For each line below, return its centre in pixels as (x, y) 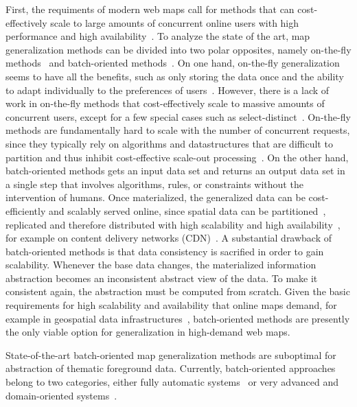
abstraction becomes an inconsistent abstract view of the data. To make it (162, 278)
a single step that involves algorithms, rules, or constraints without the (154, 184)
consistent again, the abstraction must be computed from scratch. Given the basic (178, 291)
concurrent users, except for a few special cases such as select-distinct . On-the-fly (178, 116)
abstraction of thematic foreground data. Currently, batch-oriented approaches (171, 368)
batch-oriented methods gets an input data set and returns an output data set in (175, 171)
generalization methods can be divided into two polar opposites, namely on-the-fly (178, 49)
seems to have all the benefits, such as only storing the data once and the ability (175, 76)
